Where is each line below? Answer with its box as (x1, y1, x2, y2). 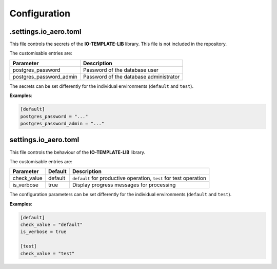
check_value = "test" (20, 251, 75, 256)
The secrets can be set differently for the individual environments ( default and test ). (9, 83, 194, 89)
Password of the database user (83, 66, 159, 73)
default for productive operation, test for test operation (72, 175, 206, 182)
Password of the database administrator (83, 73, 180, 80)
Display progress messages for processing (72, 181, 176, 188)
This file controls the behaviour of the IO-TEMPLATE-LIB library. (9, 149, 146, 155)
